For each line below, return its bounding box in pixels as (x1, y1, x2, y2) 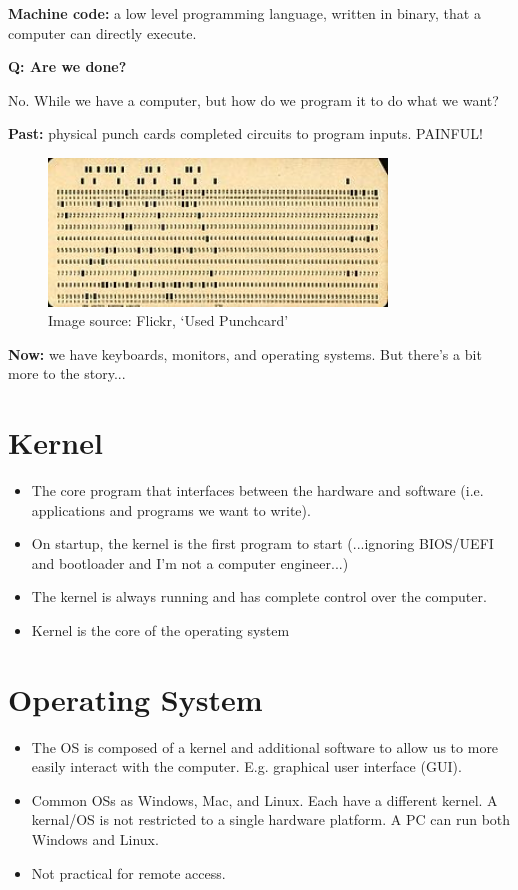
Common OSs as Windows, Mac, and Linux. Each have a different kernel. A (31, 789, 498, 810)
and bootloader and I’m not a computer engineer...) (31, 552, 349, 573)
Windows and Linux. (31, 829, 159, 850)
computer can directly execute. (8, 22, 197, 43)
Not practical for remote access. (31, 862, 226, 883)
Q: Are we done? (8, 56, 127, 77)
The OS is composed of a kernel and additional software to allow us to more (31, 736, 499, 757)
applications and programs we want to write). (31, 499, 311, 520)
